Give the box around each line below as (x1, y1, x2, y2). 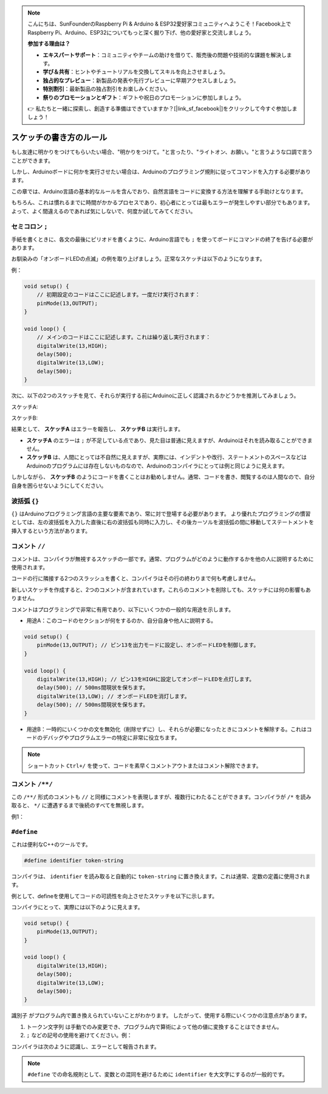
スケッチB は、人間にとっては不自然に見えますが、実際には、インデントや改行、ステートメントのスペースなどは (26, 454, 307, 461)
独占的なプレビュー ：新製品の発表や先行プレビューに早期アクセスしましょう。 (43, 77, 239, 84)
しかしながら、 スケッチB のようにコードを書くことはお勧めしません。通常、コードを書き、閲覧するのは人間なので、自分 (11, 473, 315, 480)
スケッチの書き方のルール (11, 133, 108, 143)
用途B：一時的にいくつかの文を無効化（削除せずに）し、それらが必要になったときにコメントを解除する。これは (26, 725, 307, 733)
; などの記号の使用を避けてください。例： (26, 1031, 132, 1039)
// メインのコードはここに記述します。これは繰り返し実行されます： (36, 334, 211, 341)
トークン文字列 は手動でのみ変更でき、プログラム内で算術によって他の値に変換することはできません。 (26, 1023, 282, 1030)
